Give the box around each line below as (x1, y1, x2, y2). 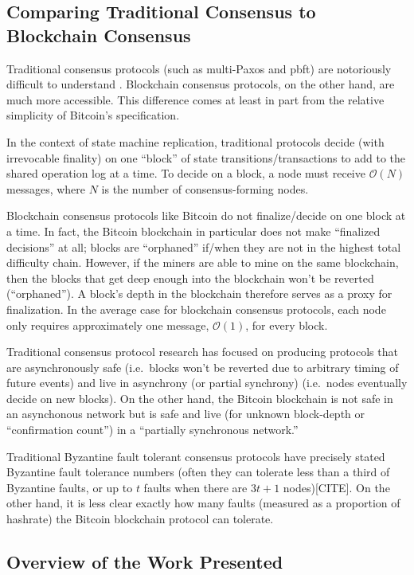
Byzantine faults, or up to (6, 479, 133, 495)
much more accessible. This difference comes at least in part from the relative (6, 91, 385, 108)
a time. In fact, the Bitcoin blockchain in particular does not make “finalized (6, 222, 381, 239)
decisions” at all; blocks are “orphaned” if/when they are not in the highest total (6, 238, 401, 255)
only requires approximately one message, (6, 316, 209, 333)
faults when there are (143, 479, 248, 495)
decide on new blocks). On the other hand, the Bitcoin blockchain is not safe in (6, 389, 393, 406)
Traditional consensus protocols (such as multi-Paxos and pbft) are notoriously (6, 60, 392, 76)
